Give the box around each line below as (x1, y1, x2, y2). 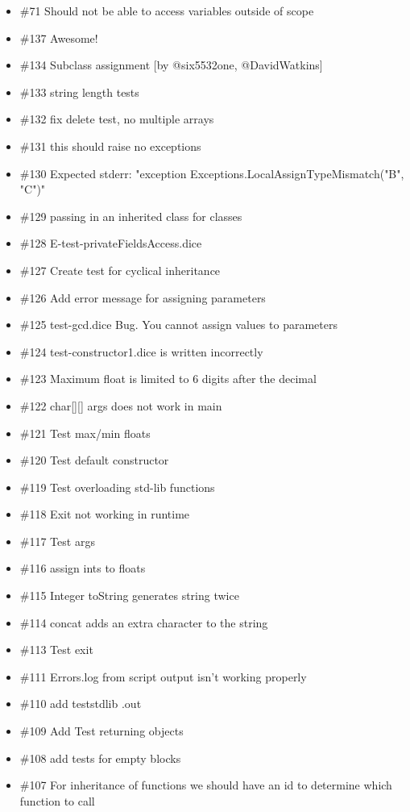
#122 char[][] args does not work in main (19, 397, 222, 414)
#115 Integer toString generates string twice (19, 587, 239, 604)
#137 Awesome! (19, 29, 98, 46)
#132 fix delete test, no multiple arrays (19, 110, 214, 127)
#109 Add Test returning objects (19, 722, 184, 739)
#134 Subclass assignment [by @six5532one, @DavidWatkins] (19, 56, 323, 73)
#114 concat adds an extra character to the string (19, 614, 268, 631)
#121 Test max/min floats (19, 424, 151, 441)
